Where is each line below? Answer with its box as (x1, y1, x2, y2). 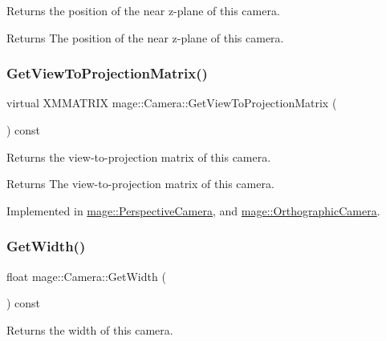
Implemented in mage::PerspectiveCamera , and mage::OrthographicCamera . (6, 202, 380, 219)
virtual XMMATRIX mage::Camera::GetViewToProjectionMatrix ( (6, 94, 337, 111)
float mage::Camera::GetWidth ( (6, 267, 166, 284)
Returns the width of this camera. (6, 321, 173, 338)
